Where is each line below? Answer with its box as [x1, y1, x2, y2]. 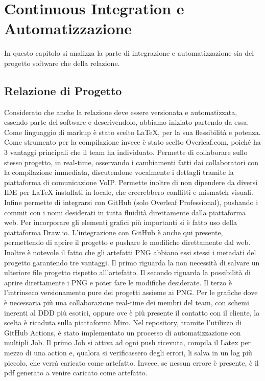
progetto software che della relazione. [4, 57, 120, 68]
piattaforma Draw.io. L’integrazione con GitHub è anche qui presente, [4, 227, 223, 237]
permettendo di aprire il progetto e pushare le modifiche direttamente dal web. [4, 237, 251, 248]
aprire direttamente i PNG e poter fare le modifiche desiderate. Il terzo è [4, 277, 232, 287]
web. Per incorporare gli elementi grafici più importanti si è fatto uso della [4, 217, 237, 228]
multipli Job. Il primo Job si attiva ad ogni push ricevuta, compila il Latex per [4, 337, 251, 348]
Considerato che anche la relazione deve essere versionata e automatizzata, [4, 106, 237, 117]
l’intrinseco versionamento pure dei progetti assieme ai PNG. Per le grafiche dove [4, 287, 258, 298]
